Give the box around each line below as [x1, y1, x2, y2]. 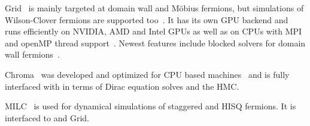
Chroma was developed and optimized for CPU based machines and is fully [5, 68, 290, 80]
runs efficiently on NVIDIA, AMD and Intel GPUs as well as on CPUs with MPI [5, 25, 302, 37]
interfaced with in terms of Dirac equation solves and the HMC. [5, 80, 239, 92]
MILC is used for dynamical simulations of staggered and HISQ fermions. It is [5, 100, 296, 112]
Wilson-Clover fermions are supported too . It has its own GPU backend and [5, 13, 288, 26]
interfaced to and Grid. [5, 111, 89, 124]
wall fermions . [5, 48, 60, 61]
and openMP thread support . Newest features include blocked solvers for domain [5, 36, 306, 49]
